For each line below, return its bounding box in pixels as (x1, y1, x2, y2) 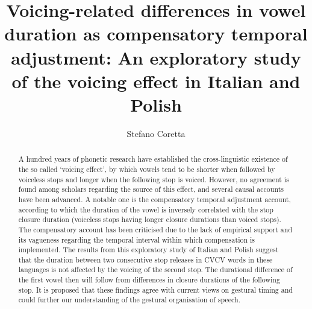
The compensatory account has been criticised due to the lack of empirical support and (18, 224, 293, 234)
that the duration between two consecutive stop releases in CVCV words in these (18, 254, 273, 264)
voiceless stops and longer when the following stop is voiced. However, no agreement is (18, 174, 289, 184)
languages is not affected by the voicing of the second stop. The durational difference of (18, 264, 293, 275)
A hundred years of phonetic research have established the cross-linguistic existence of (18, 154, 288, 164)
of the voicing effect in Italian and (11, 68, 301, 93)
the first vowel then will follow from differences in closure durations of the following (18, 275, 280, 285)
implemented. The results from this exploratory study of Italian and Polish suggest (18, 244, 279, 255)
